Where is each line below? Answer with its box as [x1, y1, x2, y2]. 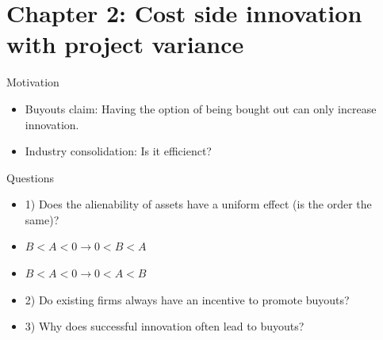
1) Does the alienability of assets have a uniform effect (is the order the [25, 196, 372, 212]
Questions [6, 169, 55, 185]
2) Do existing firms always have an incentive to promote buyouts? [25, 291, 350, 308]
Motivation [6, 74, 59, 90]
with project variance [6, 28, 244, 60]
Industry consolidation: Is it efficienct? [25, 143, 212, 159]
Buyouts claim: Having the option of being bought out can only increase [25, 100, 377, 117]
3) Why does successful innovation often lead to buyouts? [25, 318, 304, 334]
